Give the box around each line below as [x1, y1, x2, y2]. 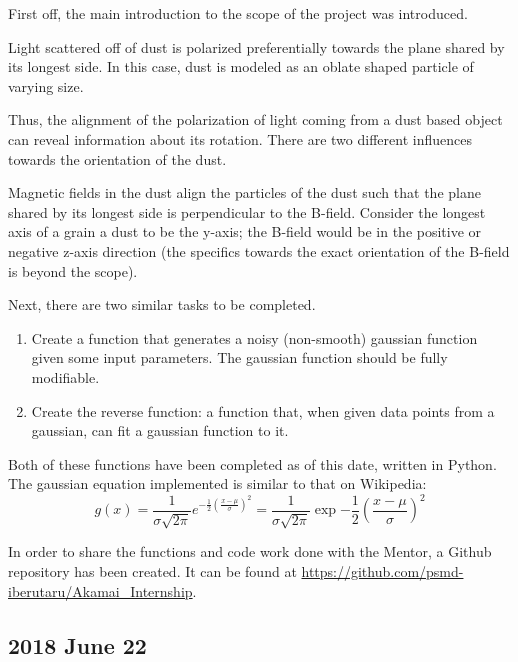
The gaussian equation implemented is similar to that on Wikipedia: [8, 473, 427, 494]
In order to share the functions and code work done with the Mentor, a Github [8, 541, 492, 562]
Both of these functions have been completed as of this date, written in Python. [8, 453, 497, 474]
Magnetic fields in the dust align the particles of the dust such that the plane [8, 182, 481, 203]
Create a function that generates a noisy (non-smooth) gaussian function [31, 327, 478, 348]
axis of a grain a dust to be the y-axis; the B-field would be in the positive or [8, 221, 482, 242]
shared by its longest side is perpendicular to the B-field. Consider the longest [8, 201, 486, 222]
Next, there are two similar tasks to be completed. [8, 294, 316, 315]
